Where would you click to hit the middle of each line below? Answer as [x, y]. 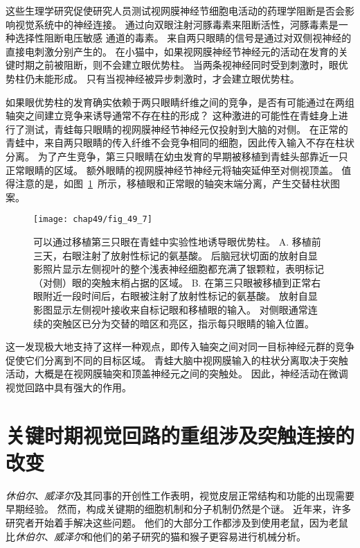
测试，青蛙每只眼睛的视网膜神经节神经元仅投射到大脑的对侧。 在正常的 [186, 129]
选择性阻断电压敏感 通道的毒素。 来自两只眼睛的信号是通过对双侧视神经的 [183, 38]
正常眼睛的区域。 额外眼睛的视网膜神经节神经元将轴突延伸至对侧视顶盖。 [172, 170]
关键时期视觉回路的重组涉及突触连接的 [180, 435]
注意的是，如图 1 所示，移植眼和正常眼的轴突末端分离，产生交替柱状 [172, 183]
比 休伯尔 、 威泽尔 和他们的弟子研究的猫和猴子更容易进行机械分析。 [156, 536]
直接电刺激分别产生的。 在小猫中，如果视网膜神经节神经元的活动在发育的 [172, 51]
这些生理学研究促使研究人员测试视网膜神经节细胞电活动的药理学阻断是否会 [175, 10]
